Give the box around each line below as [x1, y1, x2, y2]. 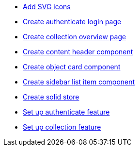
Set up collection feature [23, 123, 101, 131]
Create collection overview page [23, 33, 126, 41]
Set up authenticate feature [23, 108, 110, 116]
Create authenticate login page [23, 17, 122, 26]
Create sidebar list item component [23, 78, 135, 86]
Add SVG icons [23, 2, 71, 11]
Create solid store [23, 93, 79, 101]
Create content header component [23, 48, 133, 56]
